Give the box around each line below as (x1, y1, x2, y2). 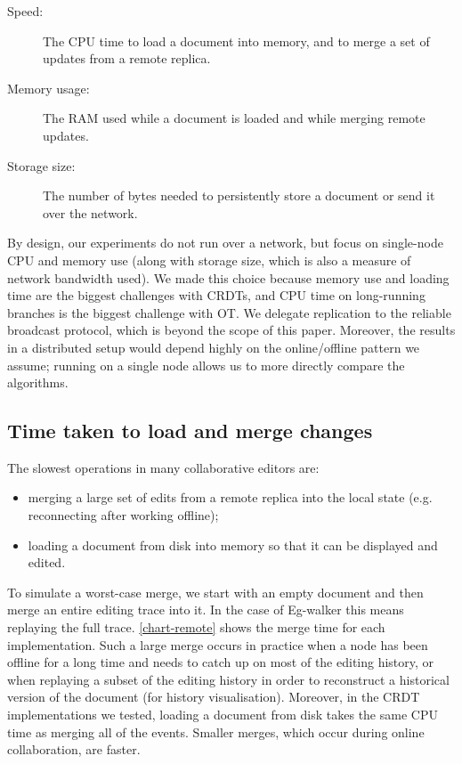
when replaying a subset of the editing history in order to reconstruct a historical (7, 670, 450, 688)
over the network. (43, 203, 138, 222)
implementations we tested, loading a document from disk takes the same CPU (7, 705, 438, 724)
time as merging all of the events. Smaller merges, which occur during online (7, 722, 425, 741)
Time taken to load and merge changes (7, 417, 373, 444)
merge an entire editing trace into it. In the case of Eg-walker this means (7, 600, 404, 619)
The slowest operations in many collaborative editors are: (7, 458, 320, 476)
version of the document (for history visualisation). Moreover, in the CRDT (7, 687, 420, 706)
